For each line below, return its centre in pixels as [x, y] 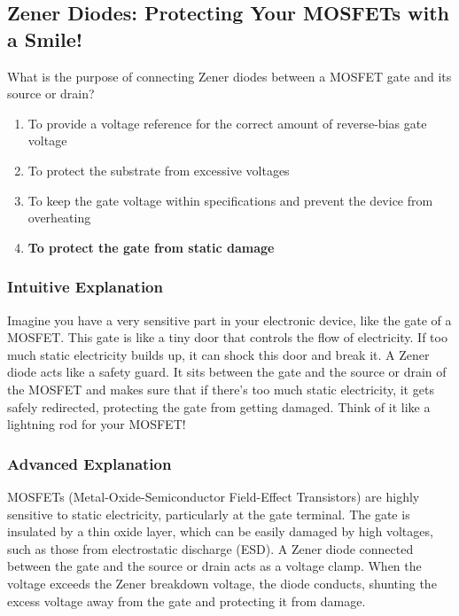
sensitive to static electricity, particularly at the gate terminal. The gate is [209, 514]
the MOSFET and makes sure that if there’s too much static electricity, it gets [221, 389]
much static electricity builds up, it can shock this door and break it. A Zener [218, 354]
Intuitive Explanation [85, 287]
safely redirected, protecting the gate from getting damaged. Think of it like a [219, 406]
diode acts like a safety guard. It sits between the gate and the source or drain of [227, 372]
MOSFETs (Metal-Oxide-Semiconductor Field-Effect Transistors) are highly [214, 496]
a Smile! [45, 39]
